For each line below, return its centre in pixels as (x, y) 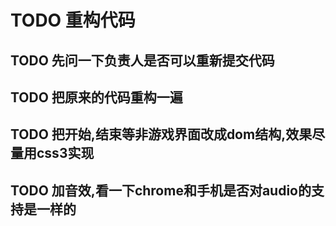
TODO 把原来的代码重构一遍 (96, 97)
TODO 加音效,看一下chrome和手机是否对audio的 (161, 190)
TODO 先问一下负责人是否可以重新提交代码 (142, 60)
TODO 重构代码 (73, 20)
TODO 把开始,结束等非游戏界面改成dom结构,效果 (161, 134)
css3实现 (65, 153)
